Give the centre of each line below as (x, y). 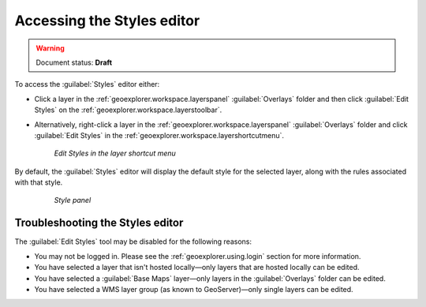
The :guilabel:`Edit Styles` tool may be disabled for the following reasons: (133, 241)
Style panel (73, 200)
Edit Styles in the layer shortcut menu (115, 153)
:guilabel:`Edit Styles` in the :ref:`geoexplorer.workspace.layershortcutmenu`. (159, 135)
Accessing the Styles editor (107, 21)
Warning (50, 48)
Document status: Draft (74, 62)
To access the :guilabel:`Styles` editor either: (87, 84)
